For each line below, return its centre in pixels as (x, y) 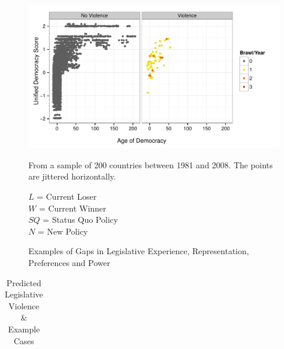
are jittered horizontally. (72, 176)
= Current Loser (67, 196)
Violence (24, 305)
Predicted (24, 282)
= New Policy (63, 231)
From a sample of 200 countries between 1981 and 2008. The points (151, 164)
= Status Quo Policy (80, 220)
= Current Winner (72, 208)
